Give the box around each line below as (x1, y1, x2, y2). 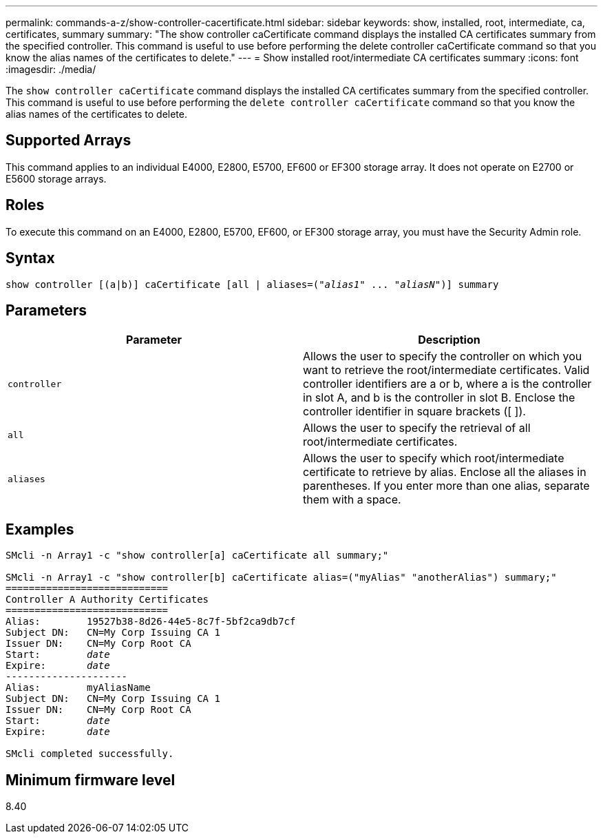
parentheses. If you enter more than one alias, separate (303, 479, 590, 493)
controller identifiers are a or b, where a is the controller (303, 377, 592, 391)
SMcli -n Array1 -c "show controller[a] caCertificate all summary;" (6, 550, 389, 561)
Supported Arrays (6, 132, 131, 149)
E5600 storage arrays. (6, 172, 107, 185)
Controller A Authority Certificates (6, 594, 209, 605)
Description (418, 333, 480, 347)
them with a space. (303, 493, 401, 507)
